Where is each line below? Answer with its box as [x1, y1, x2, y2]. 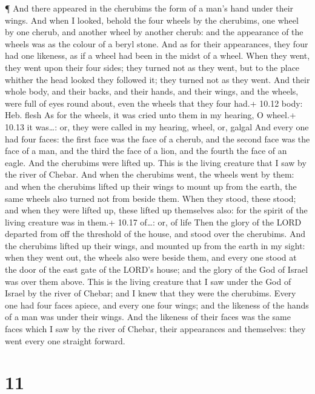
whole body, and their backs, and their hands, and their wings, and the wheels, [5, 85, 299, 98]
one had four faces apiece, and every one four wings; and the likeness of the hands [5, 298, 309, 311]
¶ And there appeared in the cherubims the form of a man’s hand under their [5, 2, 294, 14]
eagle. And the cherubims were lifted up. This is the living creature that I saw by [5, 156, 307, 169]
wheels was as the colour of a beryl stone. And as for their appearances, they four [5, 37, 308, 50]
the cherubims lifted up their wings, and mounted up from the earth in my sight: [5, 239, 305, 252]
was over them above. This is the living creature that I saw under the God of [5, 275, 291, 287]
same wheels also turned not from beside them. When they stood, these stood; [5, 192, 296, 204]
